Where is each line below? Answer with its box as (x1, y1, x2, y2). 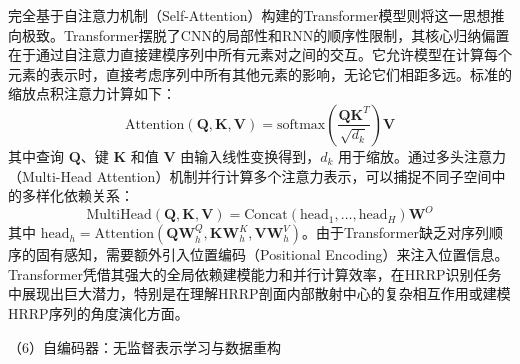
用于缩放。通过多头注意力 (338, 145, 507, 166)
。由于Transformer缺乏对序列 (302, 222, 489, 243)
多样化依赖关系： (21, 185, 134, 206)
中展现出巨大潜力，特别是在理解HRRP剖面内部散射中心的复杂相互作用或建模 (8, 283, 511, 304)
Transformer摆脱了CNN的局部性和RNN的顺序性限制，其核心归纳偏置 (63, 24, 510, 45)
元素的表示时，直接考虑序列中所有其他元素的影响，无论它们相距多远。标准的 (8, 63, 512, 84)
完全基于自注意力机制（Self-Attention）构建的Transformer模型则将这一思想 (8, 5, 491, 25)
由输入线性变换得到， (180, 145, 321, 166)
